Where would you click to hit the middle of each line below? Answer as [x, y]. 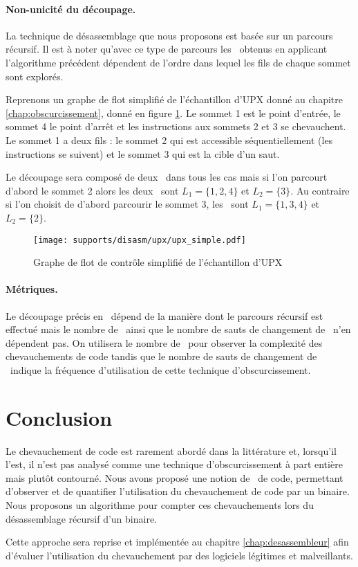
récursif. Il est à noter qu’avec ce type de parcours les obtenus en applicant [167, 49]
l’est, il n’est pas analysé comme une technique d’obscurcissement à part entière [174, 464]
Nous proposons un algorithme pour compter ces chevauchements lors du [160, 505]
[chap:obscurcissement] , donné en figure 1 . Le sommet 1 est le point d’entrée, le [173, 112]
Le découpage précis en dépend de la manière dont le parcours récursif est [164, 315]
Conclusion [59, 417]
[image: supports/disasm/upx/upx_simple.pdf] [140, 240]
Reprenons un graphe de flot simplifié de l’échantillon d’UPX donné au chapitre [174, 99]
